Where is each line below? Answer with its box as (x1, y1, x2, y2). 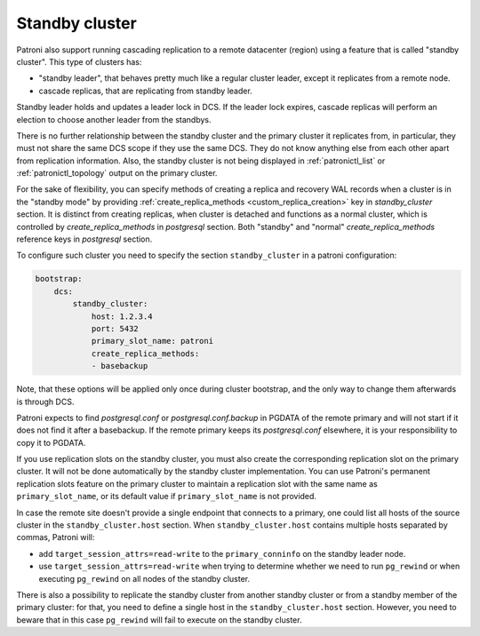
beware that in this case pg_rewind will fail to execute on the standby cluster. (16, 614, 302, 625)
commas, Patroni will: (16, 532, 95, 543)
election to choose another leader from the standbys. (16, 114, 212, 124)
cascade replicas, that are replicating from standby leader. (38, 85, 252, 96)
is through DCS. (16, 396, 75, 407)
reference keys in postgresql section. (16, 234, 153, 244)
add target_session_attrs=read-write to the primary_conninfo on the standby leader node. (38, 548, 406, 559)
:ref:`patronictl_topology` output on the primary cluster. (16, 168, 218, 179)
